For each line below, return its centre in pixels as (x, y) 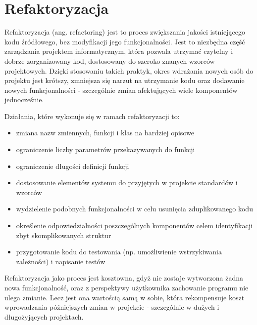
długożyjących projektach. (44, 316)
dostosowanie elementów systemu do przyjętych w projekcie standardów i (127, 183)
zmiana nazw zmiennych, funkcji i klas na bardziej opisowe (105, 133)
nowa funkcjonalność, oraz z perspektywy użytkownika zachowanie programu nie (127, 287)
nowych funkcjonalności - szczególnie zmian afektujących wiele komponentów (121, 90)
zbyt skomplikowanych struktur (64, 235)
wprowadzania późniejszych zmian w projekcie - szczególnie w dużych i (112, 307)
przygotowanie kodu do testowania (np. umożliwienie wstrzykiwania (119, 252)
